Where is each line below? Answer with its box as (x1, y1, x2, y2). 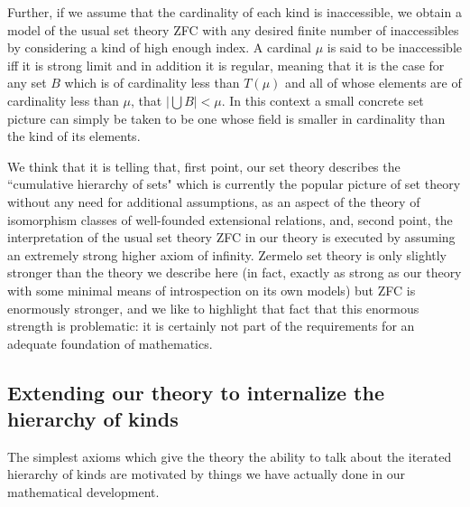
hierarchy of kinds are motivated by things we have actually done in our (7, 465, 405, 484)
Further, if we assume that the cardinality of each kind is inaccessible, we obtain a (7, 3, 462, 21)
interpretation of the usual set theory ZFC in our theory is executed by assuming (7, 228, 456, 247)
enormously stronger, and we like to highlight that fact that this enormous (7, 298, 419, 317)
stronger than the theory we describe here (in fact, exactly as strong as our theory (7, 263, 462, 282)
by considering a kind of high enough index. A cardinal (7, 38, 311, 57)
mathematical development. (7, 483, 160, 502)
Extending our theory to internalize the (7, 378, 384, 406)
